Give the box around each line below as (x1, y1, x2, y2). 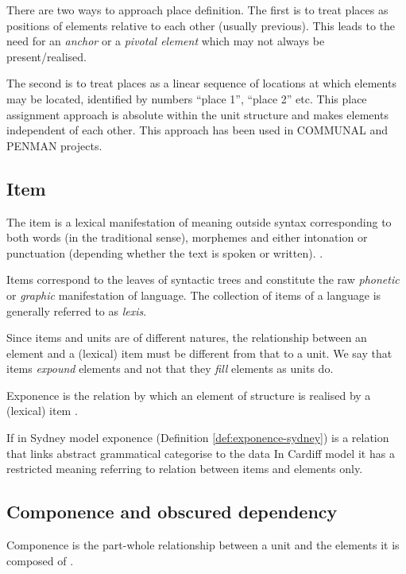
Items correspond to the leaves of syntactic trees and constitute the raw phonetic (6, 271, 400, 288)
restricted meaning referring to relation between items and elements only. (6, 460, 363, 477)
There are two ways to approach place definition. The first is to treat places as (6, 2, 389, 17)
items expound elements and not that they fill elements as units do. (6, 360, 334, 377)
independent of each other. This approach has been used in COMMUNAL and (6, 122, 389, 138)
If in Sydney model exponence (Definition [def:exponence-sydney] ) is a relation (6, 429, 389, 446)
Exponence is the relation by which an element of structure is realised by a (6, 386, 371, 403)
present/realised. (6, 48, 87, 64)
